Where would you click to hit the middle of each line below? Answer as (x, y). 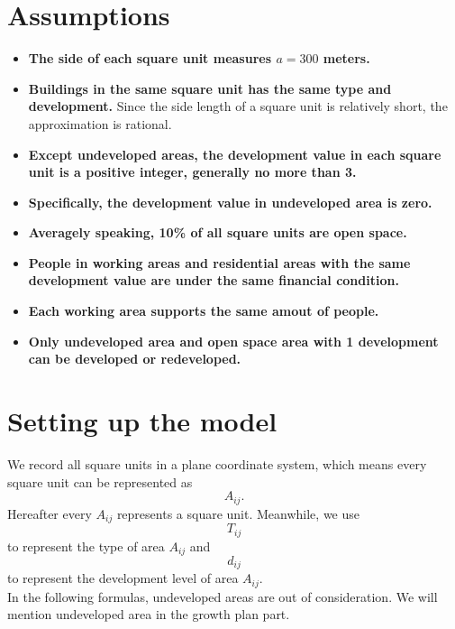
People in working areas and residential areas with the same (219, 262)
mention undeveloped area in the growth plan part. (149, 614)
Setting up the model (142, 421)
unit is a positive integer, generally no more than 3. (192, 172)
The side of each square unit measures (150, 58)
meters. (346, 58)
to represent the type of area (86, 546)
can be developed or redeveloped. (135, 359)
